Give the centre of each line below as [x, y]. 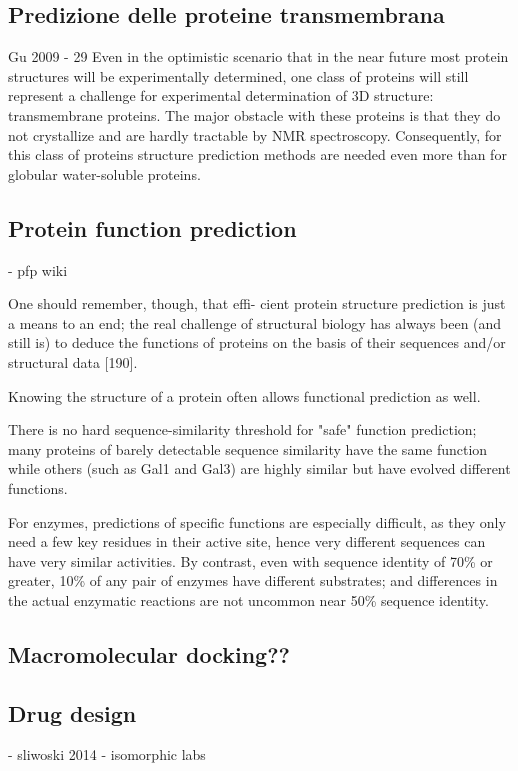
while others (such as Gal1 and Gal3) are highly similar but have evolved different [259, 468]
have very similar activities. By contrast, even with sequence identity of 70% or [250, 560]
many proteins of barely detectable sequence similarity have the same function [248, 448]
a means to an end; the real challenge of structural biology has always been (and [255, 322]
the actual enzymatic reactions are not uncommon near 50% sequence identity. [248, 599]
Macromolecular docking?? [149, 653]
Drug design [72, 712]
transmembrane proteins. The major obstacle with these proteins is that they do [254, 114]
